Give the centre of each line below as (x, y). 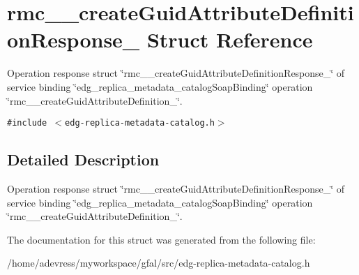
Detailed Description (83, 159)
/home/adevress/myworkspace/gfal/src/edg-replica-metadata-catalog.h (159, 263)
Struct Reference (230, 39)
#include (27, 123)
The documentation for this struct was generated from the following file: (161, 239)
